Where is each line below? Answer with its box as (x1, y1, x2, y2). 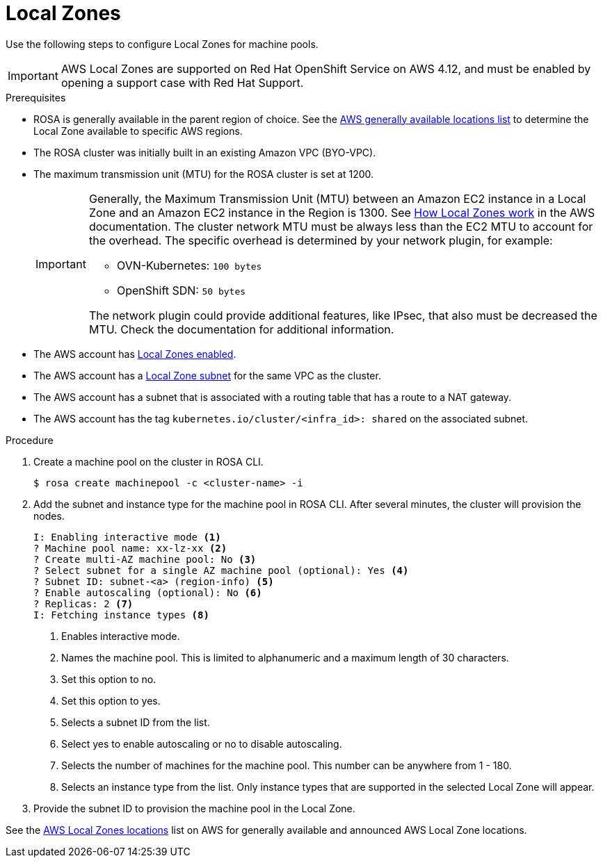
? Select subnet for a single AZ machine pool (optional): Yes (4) (33, 564, 409, 576)
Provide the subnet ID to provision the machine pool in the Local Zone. (33, 802, 355, 814)
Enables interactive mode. (61, 630, 180, 642)
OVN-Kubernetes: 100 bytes (116, 258, 262, 272)
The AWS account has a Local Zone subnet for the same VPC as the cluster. (33, 369, 381, 381)
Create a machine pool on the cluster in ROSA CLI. (33, 455, 264, 468)
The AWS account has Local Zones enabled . (33, 347, 236, 360)
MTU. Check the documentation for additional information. (88, 322, 394, 336)
